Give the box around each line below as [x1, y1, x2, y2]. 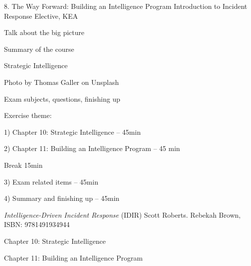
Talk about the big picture [4, 27, 85, 38]
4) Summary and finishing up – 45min [4, 193, 120, 203]
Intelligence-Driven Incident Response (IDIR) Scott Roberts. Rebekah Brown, [4, 209, 241, 220]
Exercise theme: [4, 110, 52, 120]
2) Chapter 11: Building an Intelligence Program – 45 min [4, 143, 180, 153]
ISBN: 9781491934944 [4, 219, 70, 229]
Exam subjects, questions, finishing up [4, 93, 120, 104]
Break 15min [4, 159, 43, 170]
